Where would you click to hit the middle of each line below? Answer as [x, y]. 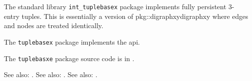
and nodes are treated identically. [54, 25]
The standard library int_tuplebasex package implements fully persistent [115, 6]
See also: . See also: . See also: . [51, 74]
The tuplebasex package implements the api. [72, 41]
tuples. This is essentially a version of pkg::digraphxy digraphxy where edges [135, 16]
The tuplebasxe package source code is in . [69, 58]
